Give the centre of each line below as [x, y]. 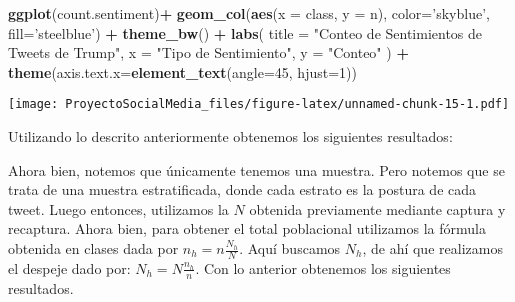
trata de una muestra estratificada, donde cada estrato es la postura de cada [242, 189]
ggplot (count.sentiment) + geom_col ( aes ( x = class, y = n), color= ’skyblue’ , [249, 13]
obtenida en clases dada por [93, 248]
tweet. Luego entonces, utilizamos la [118, 208]
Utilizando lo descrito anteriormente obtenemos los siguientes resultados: [230, 136]
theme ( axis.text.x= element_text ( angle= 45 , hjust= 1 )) [182, 71]
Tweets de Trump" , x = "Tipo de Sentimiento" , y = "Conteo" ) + [208, 52]
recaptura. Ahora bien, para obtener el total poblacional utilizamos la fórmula [247, 228]
